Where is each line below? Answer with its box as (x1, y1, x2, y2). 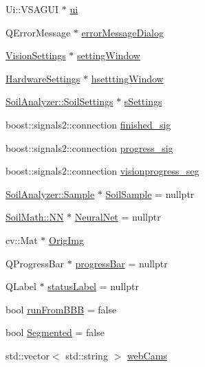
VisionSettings (6, 48, 66, 63)
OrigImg (49, 232, 85, 247)
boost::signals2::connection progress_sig (6, 140, 173, 155)
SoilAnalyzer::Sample (6, 186, 95, 201)
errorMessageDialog (81, 25, 164, 39)
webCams (127, 348, 167, 362)
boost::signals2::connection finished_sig (6, 117, 171, 131)
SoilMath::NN (6, 210, 64, 224)
